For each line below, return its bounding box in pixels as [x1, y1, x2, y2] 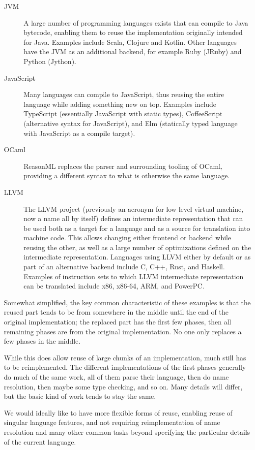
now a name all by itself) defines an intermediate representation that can [24, 213, 243, 224]
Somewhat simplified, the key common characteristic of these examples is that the [4, 297, 251, 307]
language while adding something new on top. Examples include [24, 98, 216, 109]
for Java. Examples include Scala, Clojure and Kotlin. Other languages [24, 36, 237, 47]
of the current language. [4, 436, 76, 447]
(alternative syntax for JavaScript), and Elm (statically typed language [24, 118, 238, 128]
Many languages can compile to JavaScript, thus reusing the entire [24, 89, 224, 99]
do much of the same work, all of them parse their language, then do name [4, 372, 229, 382]
